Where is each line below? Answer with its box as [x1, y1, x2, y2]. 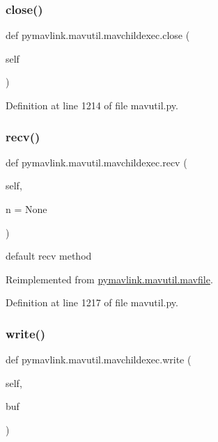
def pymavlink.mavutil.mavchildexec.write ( [6, 352, 192, 367]
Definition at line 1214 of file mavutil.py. [6, 98, 178, 112]
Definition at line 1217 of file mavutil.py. [6, 295, 178, 310]
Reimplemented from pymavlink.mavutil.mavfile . [6, 271, 213, 286]
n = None [6, 202, 47, 216]
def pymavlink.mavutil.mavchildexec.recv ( [6, 155, 187, 169]
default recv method [6, 248, 92, 263]
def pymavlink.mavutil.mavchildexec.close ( [6, 28, 190, 42]
